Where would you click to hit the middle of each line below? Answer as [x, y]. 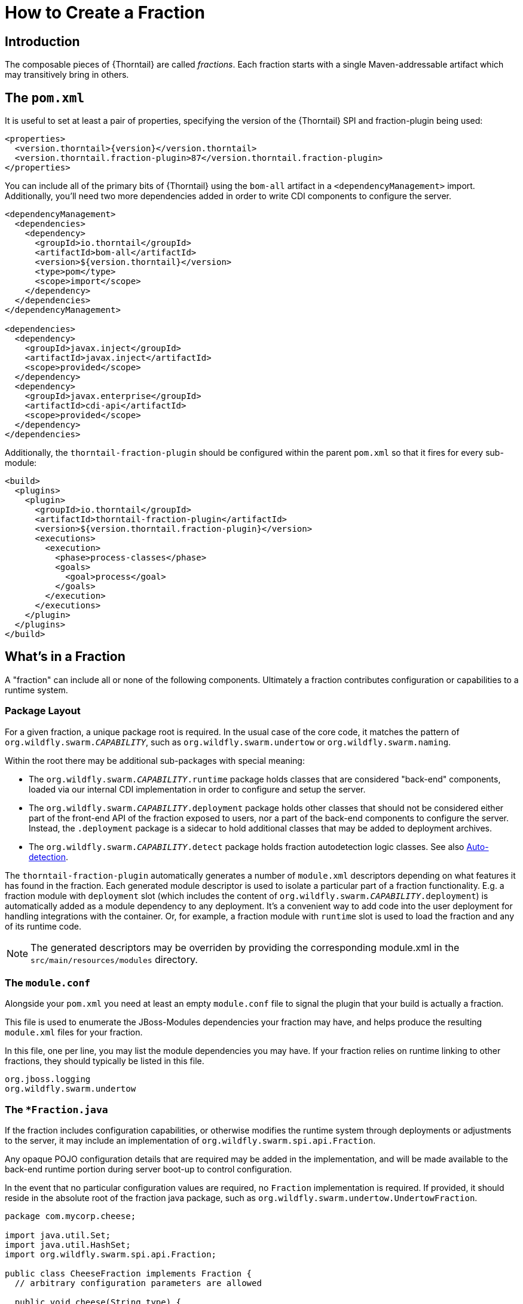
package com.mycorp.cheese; [71, 1216]
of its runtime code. [43, 926]
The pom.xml [45, 98]
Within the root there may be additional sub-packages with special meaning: [155, 760]
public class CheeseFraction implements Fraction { [129, 1274]
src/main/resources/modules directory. [114, 959]
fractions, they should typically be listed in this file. [105, 1061]
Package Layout [43, 711]
